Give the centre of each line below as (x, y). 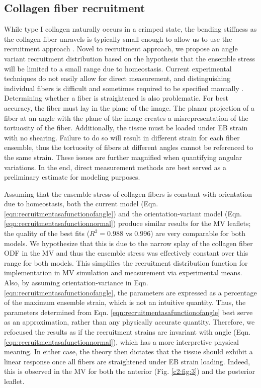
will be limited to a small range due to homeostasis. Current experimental (118, 68)
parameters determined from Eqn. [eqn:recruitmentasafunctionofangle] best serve (128, 312)
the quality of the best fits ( (47, 233)
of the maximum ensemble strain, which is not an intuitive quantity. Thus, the (125, 302)
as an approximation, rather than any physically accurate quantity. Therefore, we (129, 322)
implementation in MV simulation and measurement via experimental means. (123, 273)
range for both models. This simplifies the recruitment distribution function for (126, 262)
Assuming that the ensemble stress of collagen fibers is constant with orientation (128, 193)
